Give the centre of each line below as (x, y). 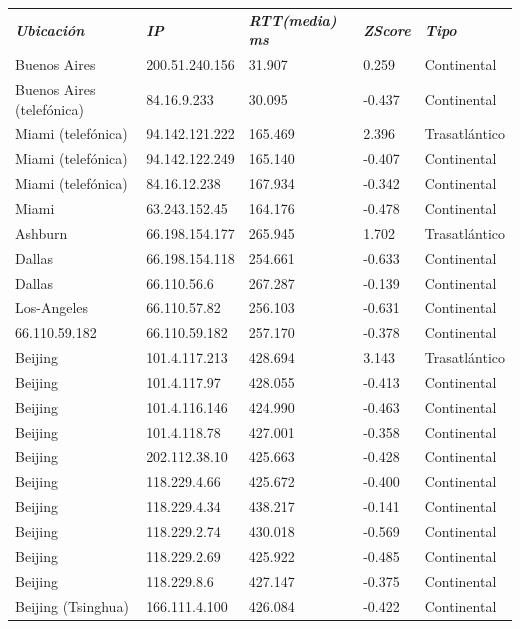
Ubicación (50, 29)
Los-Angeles (52, 307)
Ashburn (41, 232)
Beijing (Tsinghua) (72, 605)
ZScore (387, 29)
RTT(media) (292, 19)
